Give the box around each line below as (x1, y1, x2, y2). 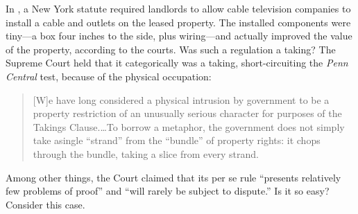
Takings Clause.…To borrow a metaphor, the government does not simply (33, 119, 345, 134)
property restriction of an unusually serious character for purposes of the (33, 106, 342, 121)
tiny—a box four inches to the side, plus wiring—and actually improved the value (6, 28, 352, 43)
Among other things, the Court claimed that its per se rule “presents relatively (6, 170, 341, 184)
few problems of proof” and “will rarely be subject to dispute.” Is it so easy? (6, 184, 330, 198)
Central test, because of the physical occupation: (6, 69, 212, 83)
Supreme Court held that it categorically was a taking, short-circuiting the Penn (6, 55, 348, 70)
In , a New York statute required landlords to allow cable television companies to (6, 1, 351, 15)
